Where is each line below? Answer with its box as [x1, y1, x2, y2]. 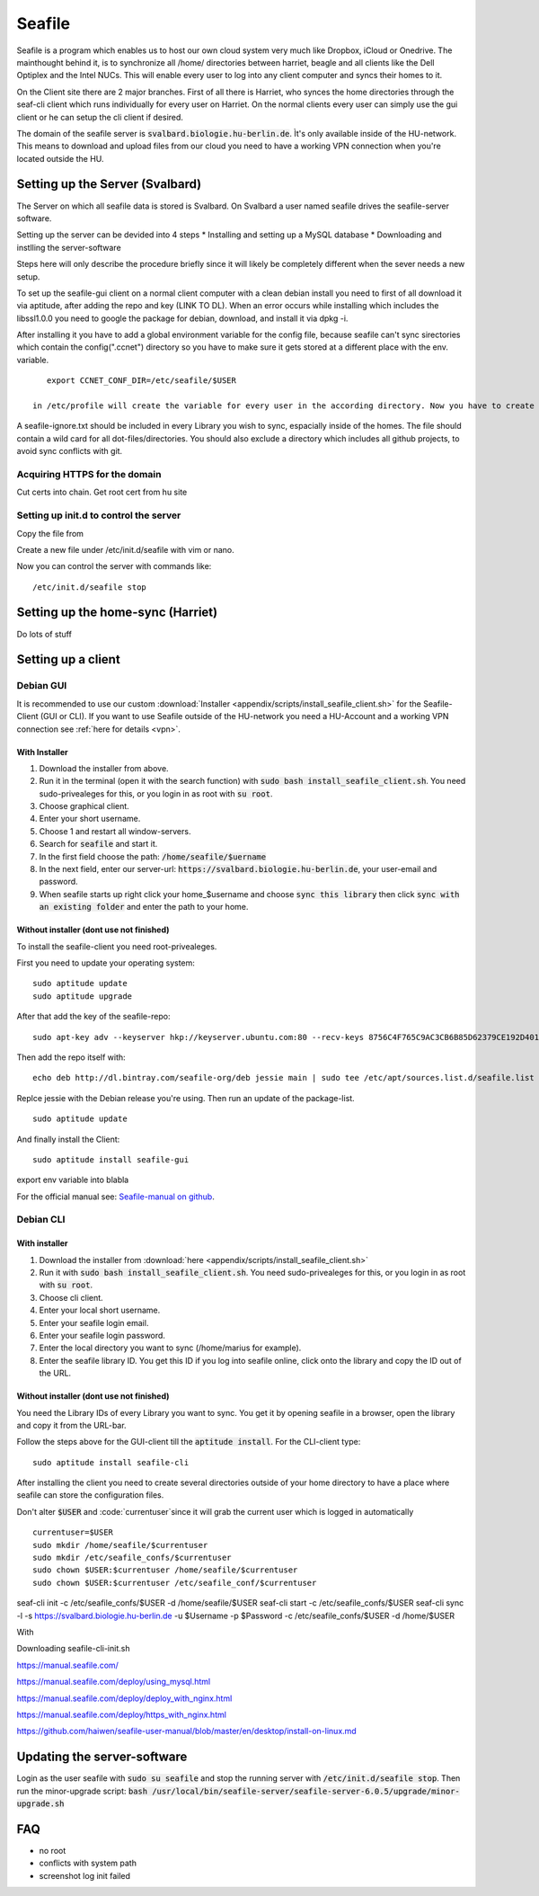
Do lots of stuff [16, 628, 72, 639]
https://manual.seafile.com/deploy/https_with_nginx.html [16, 1709, 226, 1720]
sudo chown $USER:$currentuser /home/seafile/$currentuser [32, 1565, 298, 1575]
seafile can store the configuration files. [16, 1490, 164, 1500]
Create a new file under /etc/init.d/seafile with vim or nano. [16, 544, 235, 555]
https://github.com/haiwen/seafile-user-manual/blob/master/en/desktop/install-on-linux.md [16, 1726, 357, 1737]
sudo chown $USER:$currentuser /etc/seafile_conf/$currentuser [32, 1578, 317, 1588]
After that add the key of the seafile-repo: [16, 1011, 171, 1022]
